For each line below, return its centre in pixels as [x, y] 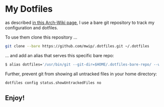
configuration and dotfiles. [32, 27]
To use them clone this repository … [41, 37]
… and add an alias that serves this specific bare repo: [60, 55]
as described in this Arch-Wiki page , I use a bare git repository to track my [80, 22]
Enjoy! [15, 98]
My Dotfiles [29, 9]
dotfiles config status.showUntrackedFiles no [53, 83]
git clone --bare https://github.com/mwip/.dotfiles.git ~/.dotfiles [77, 46]
